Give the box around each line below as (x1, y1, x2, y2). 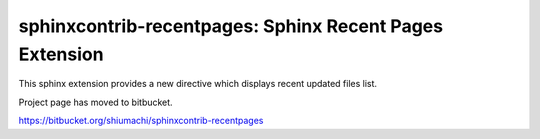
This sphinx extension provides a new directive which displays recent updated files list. (18, 78, 378, 90)
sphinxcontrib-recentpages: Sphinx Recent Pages (18, 15, 444, 37)
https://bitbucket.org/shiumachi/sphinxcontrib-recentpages (18, 115, 264, 127)
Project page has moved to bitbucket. (18, 96, 174, 108)
